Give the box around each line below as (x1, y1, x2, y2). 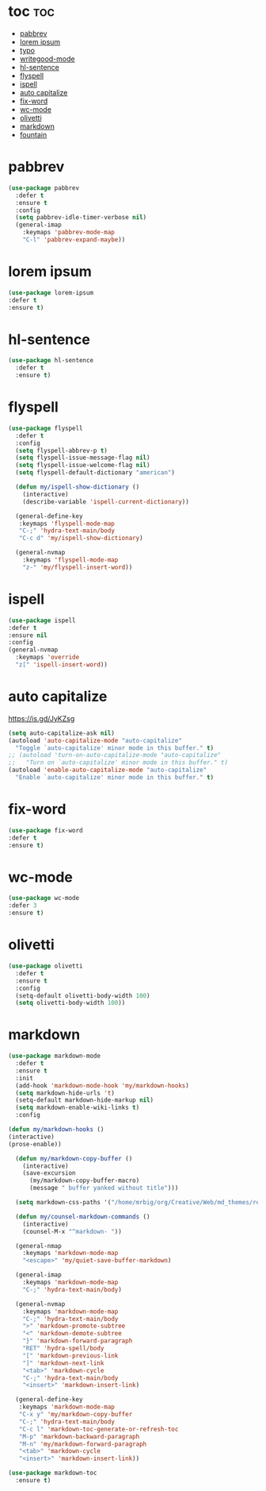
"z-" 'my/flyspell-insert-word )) (22, 563, 133, 571)
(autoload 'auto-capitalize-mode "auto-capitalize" (8, 736, 182, 744)
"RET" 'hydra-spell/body (22, 1345, 104, 1353)
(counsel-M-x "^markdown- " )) (22, 1227, 123, 1235)
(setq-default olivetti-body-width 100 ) (15, 991, 150, 999)
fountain (19, 129, 47, 139)
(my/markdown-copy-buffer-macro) (28, 1176, 140, 1185)
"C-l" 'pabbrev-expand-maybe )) (22, 236, 126, 244)
